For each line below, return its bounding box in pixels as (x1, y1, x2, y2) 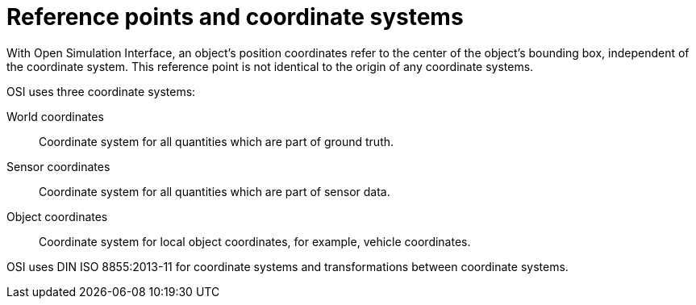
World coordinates (6, 109, 104, 123)
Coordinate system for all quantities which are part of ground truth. (39, 134, 394, 148)
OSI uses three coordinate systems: (6, 84, 196, 98)
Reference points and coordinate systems (6, 3, 464, 31)
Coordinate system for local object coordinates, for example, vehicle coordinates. (39, 234, 471, 249)
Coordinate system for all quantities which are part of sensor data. (39, 184, 390, 198)
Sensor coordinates (6, 159, 110, 173)
